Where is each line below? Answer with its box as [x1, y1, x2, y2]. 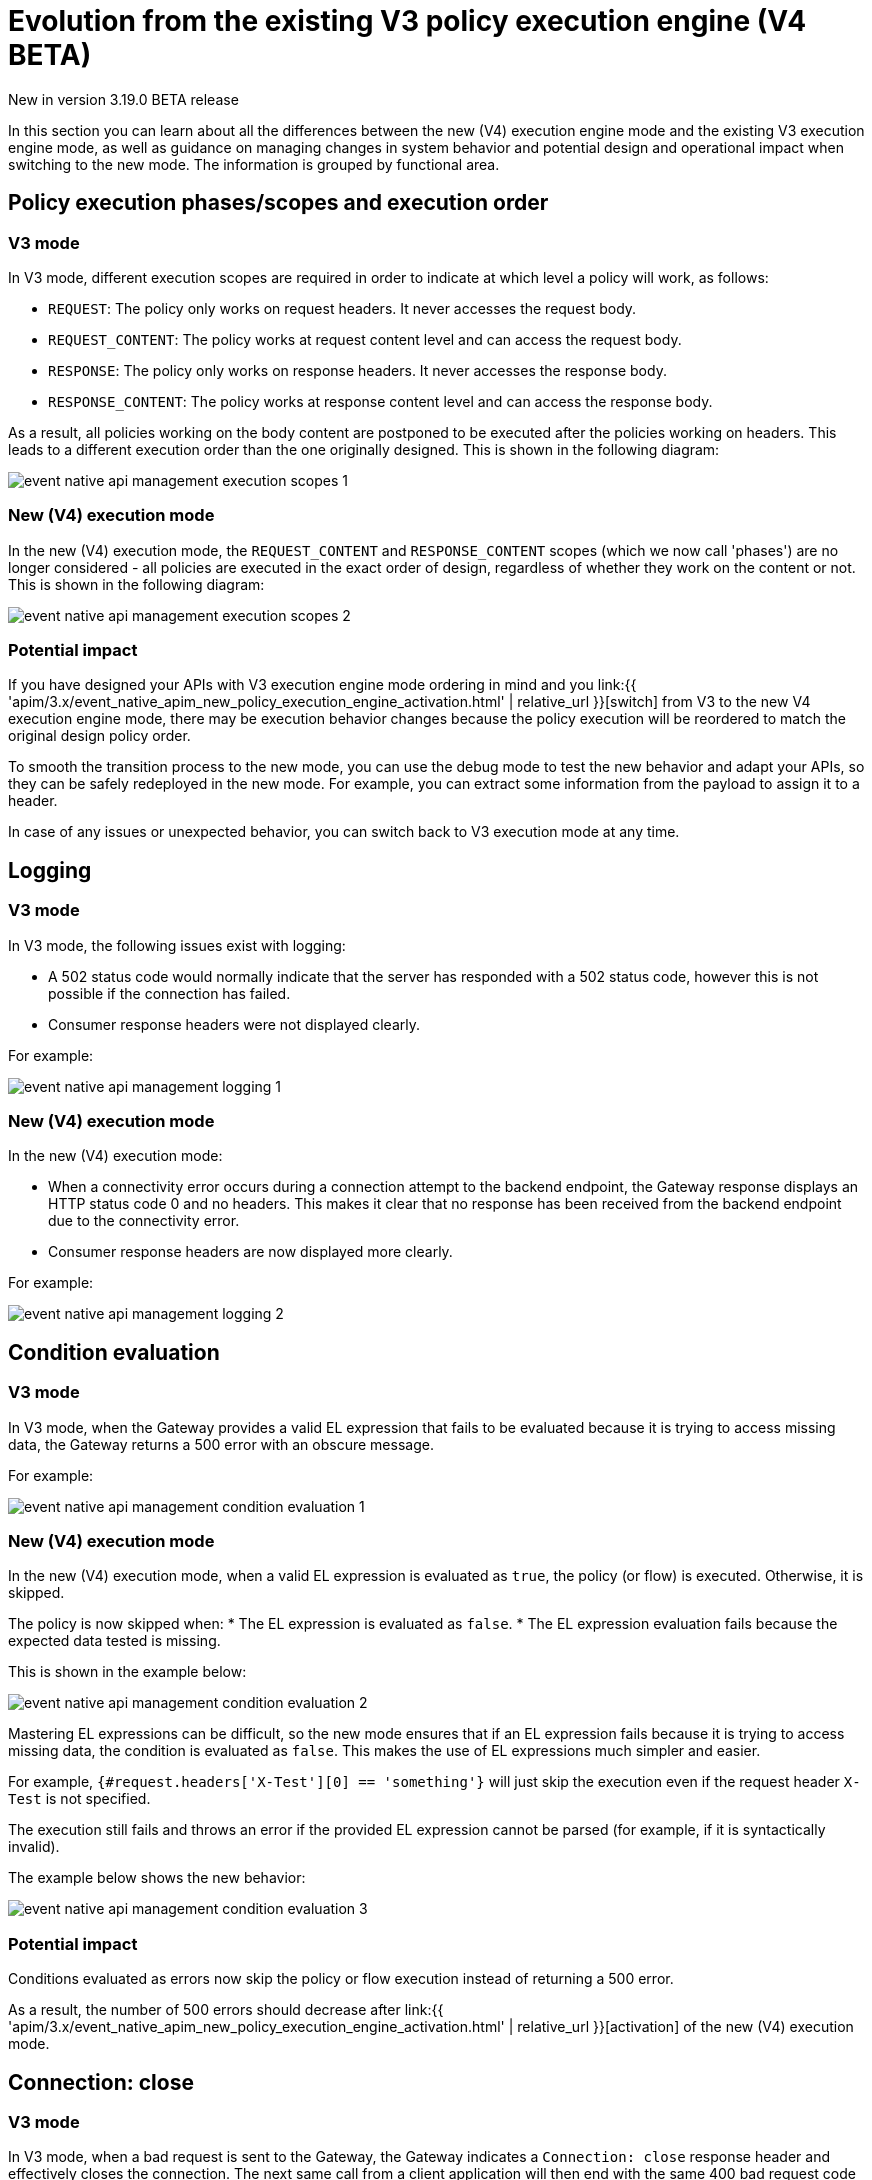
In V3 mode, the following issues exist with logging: [8, 936, 346, 954]
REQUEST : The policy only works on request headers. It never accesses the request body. [48, 299, 637, 317]
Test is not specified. [8, 1790, 151, 1808]
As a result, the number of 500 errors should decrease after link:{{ [8, 2001, 444, 2019]
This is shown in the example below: [8, 1663, 247, 1681]
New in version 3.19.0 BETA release [8, 90, 239, 108]
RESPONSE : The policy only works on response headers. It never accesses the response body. [48, 361, 667, 379]
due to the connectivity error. [48, 1212, 240, 1230]
